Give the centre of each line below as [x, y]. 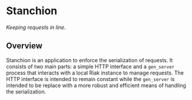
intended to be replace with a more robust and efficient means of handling [96, 85]
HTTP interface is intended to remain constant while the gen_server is [90, 79]
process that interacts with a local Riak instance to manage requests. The [95, 73]
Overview [24, 46]
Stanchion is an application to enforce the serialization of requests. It [90, 60]
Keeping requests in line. [36, 27]
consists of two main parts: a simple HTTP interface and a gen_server [90, 66]
